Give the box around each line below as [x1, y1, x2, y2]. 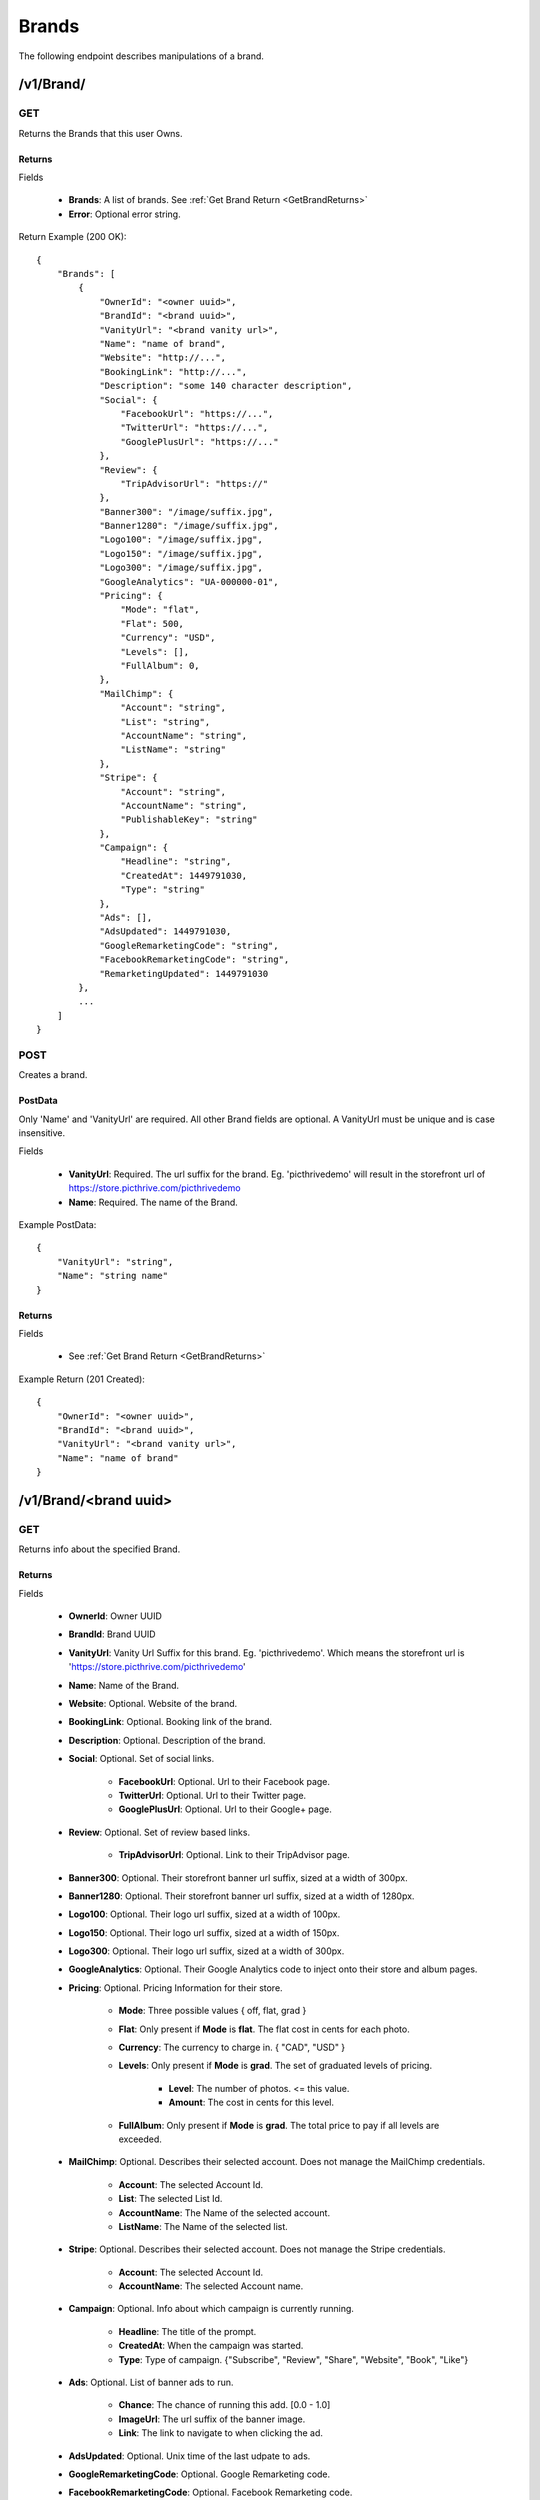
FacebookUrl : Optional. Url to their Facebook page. [118, 1775, 330, 1787]
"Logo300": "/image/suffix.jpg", [99, 562, 264, 574]
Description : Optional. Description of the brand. [68, 1734, 266, 1746]
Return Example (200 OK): [18, 231, 127, 243]
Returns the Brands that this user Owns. [18, 127, 184, 139]
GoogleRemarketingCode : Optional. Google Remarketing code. [68, 2468, 331, 2480]
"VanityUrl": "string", [56, 1256, 174, 1267]
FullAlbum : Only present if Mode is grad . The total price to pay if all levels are [118, 2119, 440, 2131]
